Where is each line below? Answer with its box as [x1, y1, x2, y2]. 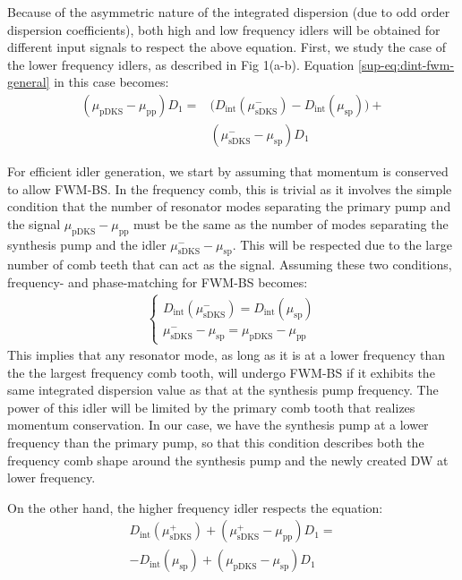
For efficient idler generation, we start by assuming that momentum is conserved [7, 162, 449, 181]
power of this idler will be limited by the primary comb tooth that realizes [7, 397, 415, 416]
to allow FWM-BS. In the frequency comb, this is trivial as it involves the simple [7, 179, 452, 198]
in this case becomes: [54, 72, 169, 91]
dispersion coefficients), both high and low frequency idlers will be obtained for [7, 20, 441, 38]
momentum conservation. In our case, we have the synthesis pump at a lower [7, 415, 429, 434]
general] [7, 72, 50, 91]
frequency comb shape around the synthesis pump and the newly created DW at [7, 450, 449, 469]
